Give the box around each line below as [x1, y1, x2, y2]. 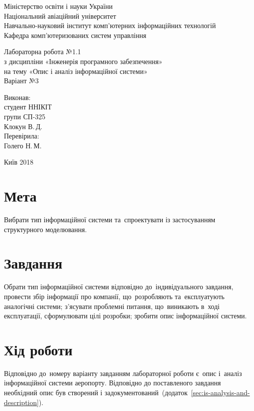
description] [4, 397, 39, 407]
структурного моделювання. [4, 224, 87, 234]
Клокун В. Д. [4, 121, 43, 131]
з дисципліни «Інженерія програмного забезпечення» [4, 56, 163, 66]
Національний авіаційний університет [4, 10, 116, 21]
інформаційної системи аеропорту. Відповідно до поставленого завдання [4, 377, 221, 388]
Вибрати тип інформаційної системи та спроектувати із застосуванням [4, 214, 216, 225]
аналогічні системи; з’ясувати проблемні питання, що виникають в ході [4, 301, 220, 311]
